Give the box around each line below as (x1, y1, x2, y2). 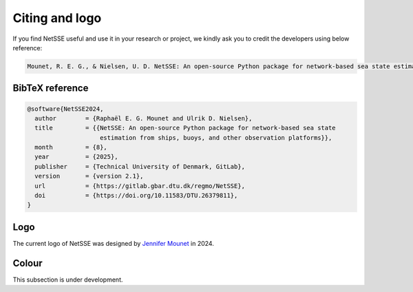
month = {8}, (34, 143, 108, 152)
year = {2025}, (34, 153, 118, 161)
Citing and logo (12, 10, 102, 25)
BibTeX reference (12, 83, 89, 94)
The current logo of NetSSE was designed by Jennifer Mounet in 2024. (12, 239, 215, 247)
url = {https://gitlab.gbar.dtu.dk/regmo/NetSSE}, (34, 182, 246, 189)
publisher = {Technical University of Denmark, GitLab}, (34, 163, 246, 170)
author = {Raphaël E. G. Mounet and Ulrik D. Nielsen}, (34, 114, 253, 122)
